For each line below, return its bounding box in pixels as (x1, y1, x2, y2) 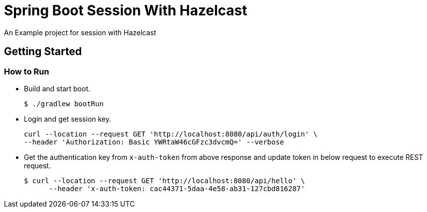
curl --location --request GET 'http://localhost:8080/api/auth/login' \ (24, 130, 318, 138)
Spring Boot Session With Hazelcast (4, 2, 247, 19)
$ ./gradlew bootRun (24, 99, 104, 108)
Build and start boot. (24, 84, 91, 93)
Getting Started (4, 45, 82, 58)
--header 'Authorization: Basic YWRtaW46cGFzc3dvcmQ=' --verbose (24, 138, 284, 146)
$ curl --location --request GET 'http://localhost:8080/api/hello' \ (24, 176, 305, 185)
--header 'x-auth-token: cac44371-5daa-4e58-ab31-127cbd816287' (49, 184, 305, 193)
